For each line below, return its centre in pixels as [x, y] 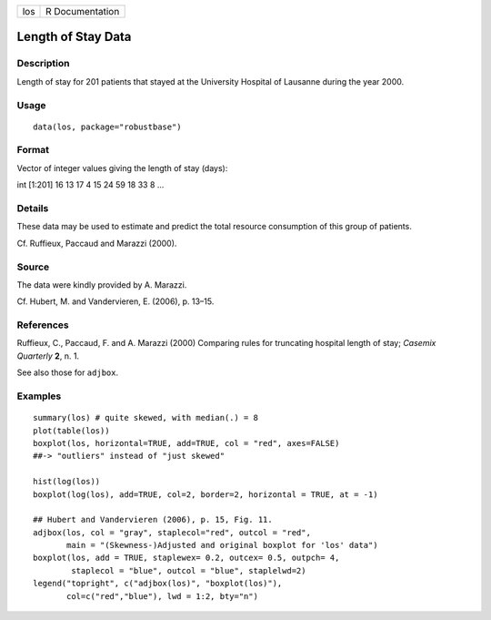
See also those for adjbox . [67, 372]
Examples [39, 396]
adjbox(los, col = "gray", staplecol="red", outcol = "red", [172, 532]
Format [33, 150]
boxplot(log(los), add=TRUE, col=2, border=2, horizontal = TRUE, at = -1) [205, 494]
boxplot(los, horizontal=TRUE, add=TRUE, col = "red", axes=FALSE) [186, 443]
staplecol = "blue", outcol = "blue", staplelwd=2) [189, 570]
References [43, 325]
